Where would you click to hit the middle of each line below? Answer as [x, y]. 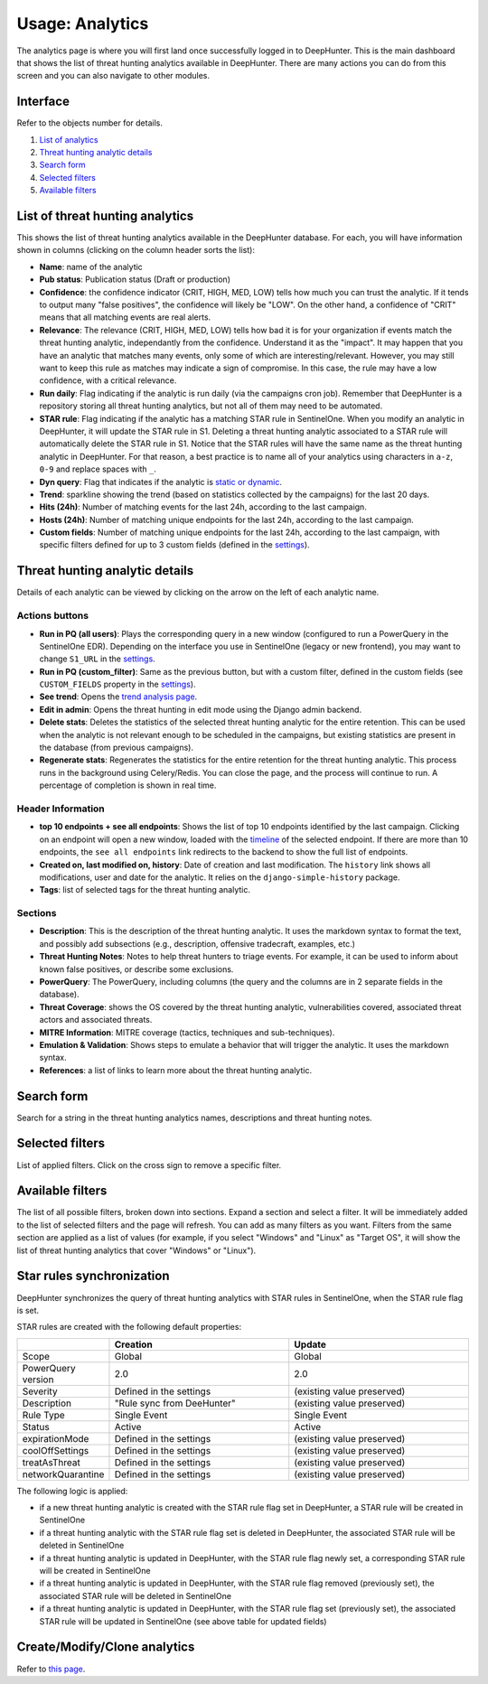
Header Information [61, 809]
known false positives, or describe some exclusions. [136, 969]
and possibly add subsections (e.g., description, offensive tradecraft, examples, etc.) [197, 943]
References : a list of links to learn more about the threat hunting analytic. [175, 1070]
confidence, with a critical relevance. [108, 380]
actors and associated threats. [96, 1020]
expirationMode [56, 1438]
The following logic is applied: [72, 1491]
